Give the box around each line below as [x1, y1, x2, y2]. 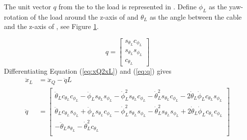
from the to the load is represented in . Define [58, 1, 197, 11]
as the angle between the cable [149, 11, 242, 22]
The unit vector [4, 1, 51, 11]
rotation [4, 11, 28, 22]
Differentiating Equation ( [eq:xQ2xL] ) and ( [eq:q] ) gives [4, 65, 172, 76]
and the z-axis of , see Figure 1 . [4, 21, 99, 31]
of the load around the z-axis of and [30, 11, 138, 22]
